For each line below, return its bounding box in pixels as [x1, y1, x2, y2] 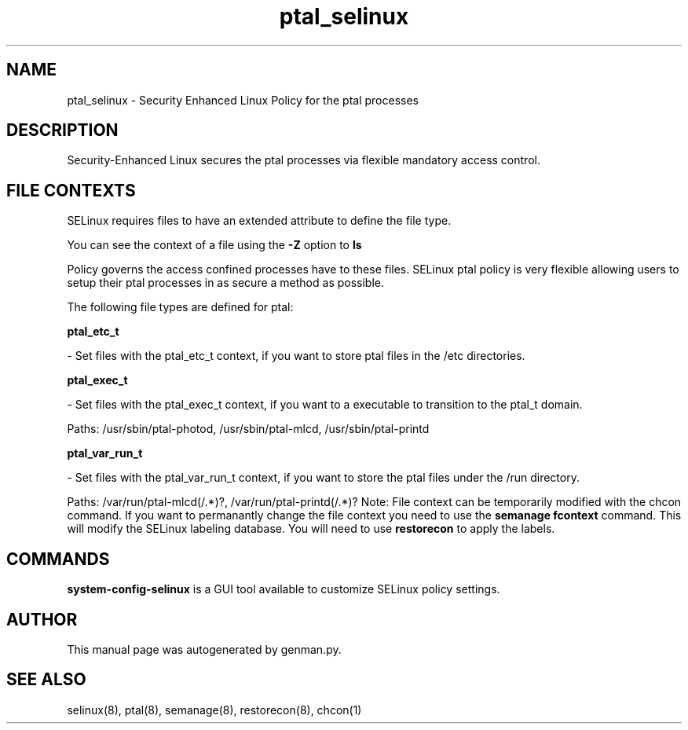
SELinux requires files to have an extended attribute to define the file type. [67, 214, 452, 228]
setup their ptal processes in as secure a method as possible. [67, 276, 384, 290]
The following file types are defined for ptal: [67, 300, 294, 314]
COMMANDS [6, 548, 110, 569]
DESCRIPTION [6, 120, 119, 141]
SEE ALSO [6, 669, 86, 690]
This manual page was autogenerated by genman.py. [67, 642, 342, 656]
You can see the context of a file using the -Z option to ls [67, 238, 362, 252]
